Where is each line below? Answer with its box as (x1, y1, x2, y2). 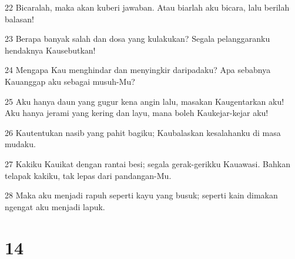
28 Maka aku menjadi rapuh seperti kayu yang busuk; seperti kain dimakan (5, 189, 278, 201)
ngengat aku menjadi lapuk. (5, 200, 105, 212)
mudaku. (5, 138, 36, 150)
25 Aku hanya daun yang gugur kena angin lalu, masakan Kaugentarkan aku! (5, 95, 284, 107)
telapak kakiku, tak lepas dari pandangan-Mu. (5, 169, 172, 181)
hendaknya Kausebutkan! (5, 44, 96, 56)
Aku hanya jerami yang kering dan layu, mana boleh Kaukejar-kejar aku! (5, 107, 269, 119)
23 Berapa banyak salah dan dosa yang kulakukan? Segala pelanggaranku (5, 32, 270, 45)
